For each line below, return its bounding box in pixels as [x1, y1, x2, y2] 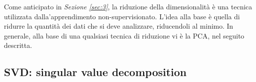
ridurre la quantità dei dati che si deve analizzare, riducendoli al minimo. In [4, 21, 233, 31]
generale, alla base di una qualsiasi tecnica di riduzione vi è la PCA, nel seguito [4, 30, 245, 41]
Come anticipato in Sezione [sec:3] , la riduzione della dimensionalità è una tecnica [4, 1, 253, 11]
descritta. [4, 40, 32, 50]
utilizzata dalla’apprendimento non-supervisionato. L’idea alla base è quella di [4, 11, 240, 21]
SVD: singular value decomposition [4, 64, 187, 80]
